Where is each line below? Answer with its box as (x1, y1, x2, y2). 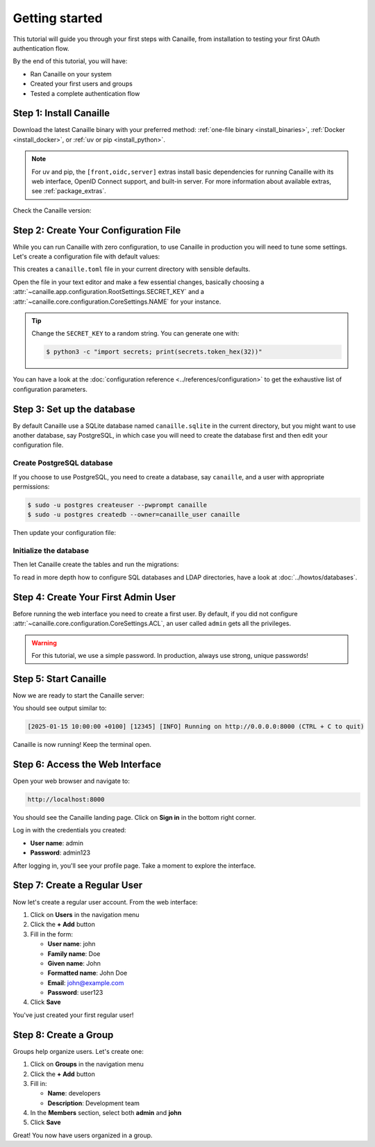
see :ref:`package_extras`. (31, 187, 107, 195)
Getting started (12, 10, 103, 26)
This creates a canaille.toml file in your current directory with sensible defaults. (12, 265, 251, 274)
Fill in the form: (30, 930, 73, 938)
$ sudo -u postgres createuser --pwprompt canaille (27, 501, 208, 509)
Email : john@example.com (47, 978, 124, 987)
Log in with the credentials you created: (12, 826, 126, 834)
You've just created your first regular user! (12, 1011, 134, 1019)
